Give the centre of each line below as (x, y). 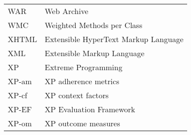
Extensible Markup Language (95, 53)
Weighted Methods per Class (94, 25)
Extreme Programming (84, 67)
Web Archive (67, 11)
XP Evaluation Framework (90, 109)
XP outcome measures (82, 123)
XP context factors (77, 95)
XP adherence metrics (82, 81)
